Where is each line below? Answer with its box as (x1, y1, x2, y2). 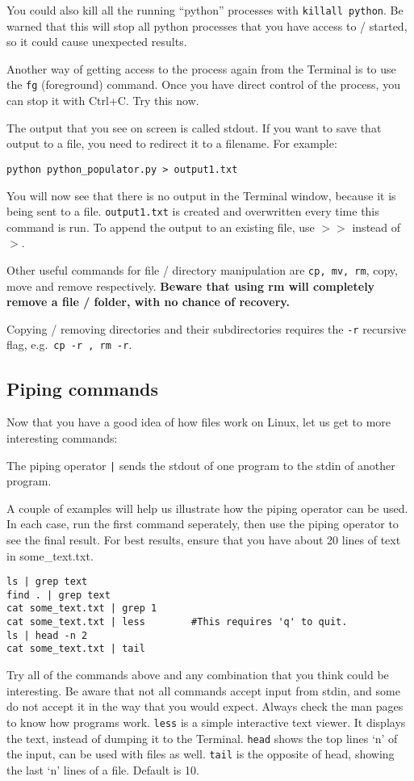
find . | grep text (6, 589, 111, 601)
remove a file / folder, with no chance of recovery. (6, 293, 290, 310)
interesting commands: (6, 429, 118, 446)
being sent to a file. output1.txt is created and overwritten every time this (6, 203, 379, 220)
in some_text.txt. (6, 547, 94, 564)
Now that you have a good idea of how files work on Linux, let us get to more (6, 414, 391, 430)
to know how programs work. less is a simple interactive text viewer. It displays (6, 713, 406, 730)
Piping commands (6, 376, 159, 401)
